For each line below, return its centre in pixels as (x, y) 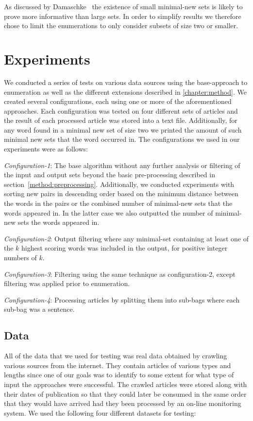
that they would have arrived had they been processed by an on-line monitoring (123, 403)
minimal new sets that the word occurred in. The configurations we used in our (122, 139)
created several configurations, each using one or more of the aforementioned (118, 101)
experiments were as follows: (46, 149)
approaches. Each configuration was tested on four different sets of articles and (121, 110)
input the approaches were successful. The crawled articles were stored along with (126, 384)
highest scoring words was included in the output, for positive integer (125, 248)
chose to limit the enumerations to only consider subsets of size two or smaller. (121, 25)
